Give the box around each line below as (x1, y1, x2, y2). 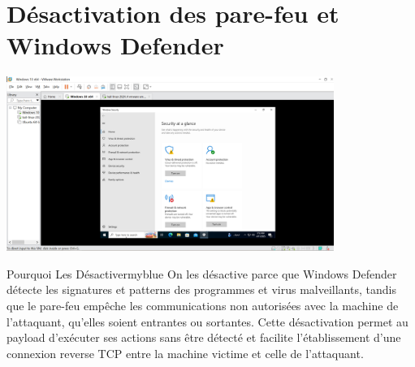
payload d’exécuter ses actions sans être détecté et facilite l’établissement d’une (6, 329, 401, 346)
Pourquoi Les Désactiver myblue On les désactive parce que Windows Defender (6, 265, 397, 282)
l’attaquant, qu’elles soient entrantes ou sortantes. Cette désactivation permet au (6, 313, 409, 330)
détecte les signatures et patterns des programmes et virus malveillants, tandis (6, 281, 396, 298)
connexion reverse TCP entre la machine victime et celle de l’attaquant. (6, 344, 364, 361)
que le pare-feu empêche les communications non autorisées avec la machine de (6, 297, 399, 314)
